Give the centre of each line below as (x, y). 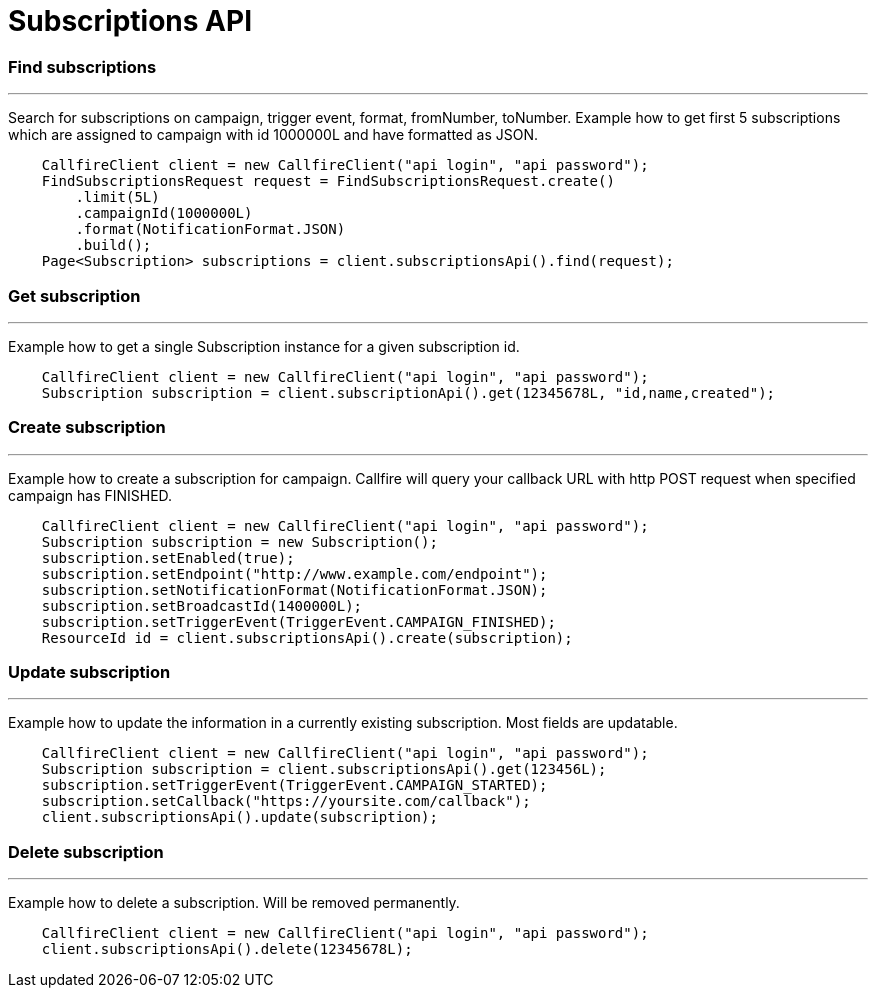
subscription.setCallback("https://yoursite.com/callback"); (286, 801)
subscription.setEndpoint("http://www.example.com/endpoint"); (294, 573)
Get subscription (74, 295)
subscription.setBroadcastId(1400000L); (202, 605)
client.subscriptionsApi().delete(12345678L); (227, 949)
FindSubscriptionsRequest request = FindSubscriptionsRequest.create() (328, 181)
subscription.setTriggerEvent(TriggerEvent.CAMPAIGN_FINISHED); (298, 621)
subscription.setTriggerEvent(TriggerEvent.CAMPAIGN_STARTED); (294, 785)
